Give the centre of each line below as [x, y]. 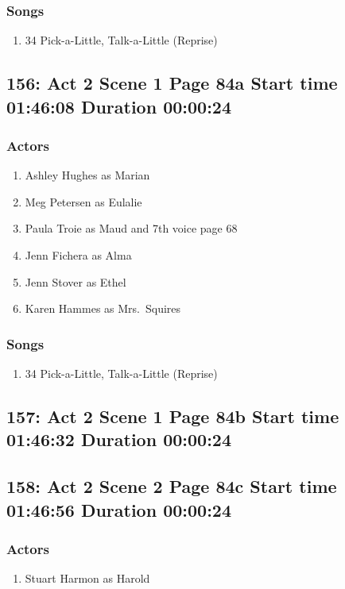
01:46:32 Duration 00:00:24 [119, 439]
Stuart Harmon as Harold [87, 578]
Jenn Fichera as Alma [78, 254]
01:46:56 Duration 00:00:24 [119, 509]
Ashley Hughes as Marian [87, 175]
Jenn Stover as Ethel [76, 281]
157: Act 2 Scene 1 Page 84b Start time [173, 416]
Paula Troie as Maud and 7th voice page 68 [131, 228]
